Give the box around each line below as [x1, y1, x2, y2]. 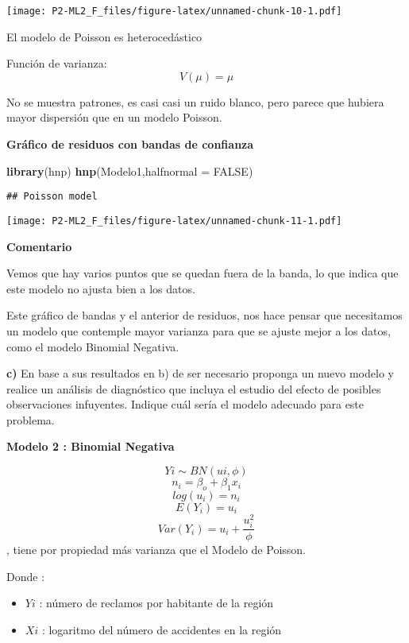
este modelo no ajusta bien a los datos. [6, 280, 195, 296]
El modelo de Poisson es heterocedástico [6, 28, 203, 45]
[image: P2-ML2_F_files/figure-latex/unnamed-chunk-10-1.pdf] [6, 6, 342, 17]
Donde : [6, 567, 45, 584]
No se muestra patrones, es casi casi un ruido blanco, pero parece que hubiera [6, 93, 384, 110]
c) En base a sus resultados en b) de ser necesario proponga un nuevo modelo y [6, 365, 394, 382]
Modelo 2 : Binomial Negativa [6, 438, 175, 455]
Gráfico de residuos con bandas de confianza [6, 136, 254, 153]
